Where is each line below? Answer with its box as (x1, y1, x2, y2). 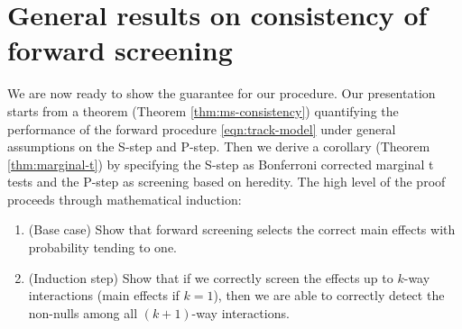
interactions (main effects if (28, 286, 180, 305)
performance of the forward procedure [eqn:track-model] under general (7, 119, 396, 138)
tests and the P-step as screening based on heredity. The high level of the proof (7, 172, 446, 191)
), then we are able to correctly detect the (213, 286, 445, 305)
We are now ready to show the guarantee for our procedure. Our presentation (7, 84, 436, 103)
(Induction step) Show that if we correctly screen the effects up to (28, 268, 393, 287)
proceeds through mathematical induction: (7, 189, 242, 208)
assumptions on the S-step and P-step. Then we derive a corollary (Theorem (7, 137, 430, 156)
